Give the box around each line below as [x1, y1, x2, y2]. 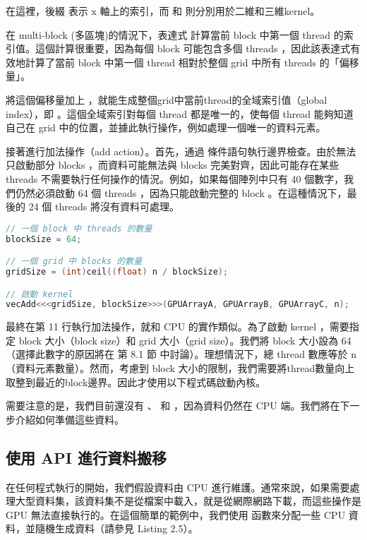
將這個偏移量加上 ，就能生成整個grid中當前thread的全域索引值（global [6, 92, 327, 107]
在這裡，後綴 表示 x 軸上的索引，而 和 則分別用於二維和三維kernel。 [6, 4, 320, 18]
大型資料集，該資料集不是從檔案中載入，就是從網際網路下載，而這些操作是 [15, 493, 361, 508]
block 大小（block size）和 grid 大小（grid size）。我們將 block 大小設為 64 [18, 332, 351, 347]
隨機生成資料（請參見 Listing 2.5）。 [35, 521, 198, 536]
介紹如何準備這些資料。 [15, 412, 124, 426]
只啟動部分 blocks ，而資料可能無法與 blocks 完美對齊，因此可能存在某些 [6, 157, 339, 172]
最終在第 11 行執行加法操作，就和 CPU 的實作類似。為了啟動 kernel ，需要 [6, 319, 349, 334]
